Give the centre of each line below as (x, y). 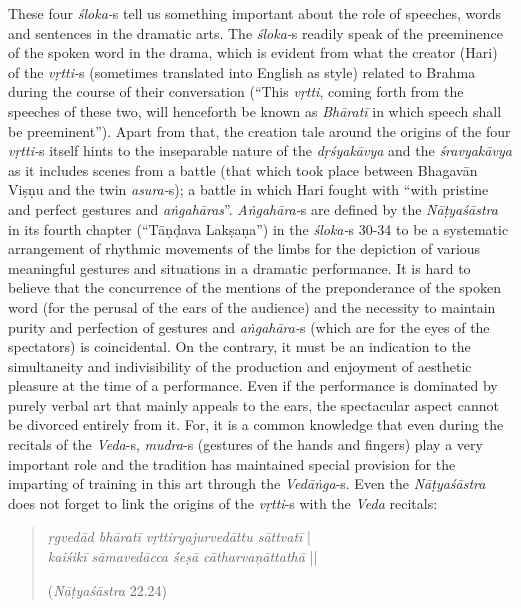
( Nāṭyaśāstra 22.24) (107, 589)
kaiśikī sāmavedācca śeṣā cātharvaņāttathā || (182, 556)
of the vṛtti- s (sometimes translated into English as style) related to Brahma (242, 71)
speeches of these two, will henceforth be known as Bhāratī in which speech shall (255, 110)
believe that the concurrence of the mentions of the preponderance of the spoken (255, 287)
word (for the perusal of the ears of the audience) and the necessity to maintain (252, 306)
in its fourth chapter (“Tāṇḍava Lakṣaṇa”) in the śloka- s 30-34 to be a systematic (258, 228)
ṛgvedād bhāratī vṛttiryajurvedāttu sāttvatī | (179, 536)
